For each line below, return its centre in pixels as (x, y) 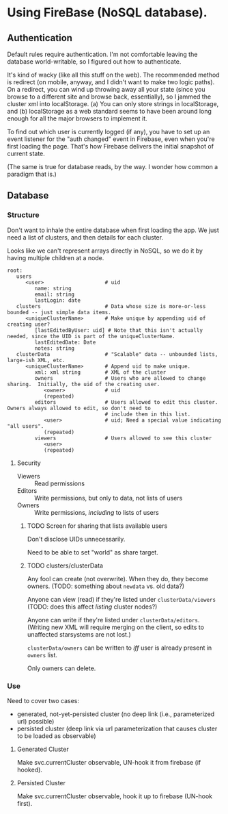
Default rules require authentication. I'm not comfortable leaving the (102, 54)
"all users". (26, 426)
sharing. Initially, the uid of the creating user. (84, 384)
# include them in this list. (148, 414)
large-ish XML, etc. (37, 360)
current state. (26, 153)
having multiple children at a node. (56, 257)
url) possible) (35, 721)
